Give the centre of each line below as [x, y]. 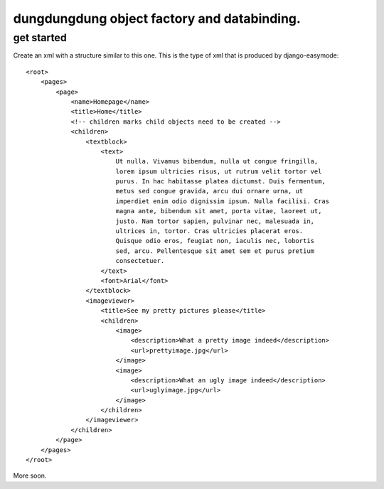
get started [40, 38]
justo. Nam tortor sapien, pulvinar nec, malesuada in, [215, 221]
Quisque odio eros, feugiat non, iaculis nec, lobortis [215, 241]
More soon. [30, 475]
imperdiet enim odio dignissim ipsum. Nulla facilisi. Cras [223, 201]
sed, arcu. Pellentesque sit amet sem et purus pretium [215, 251]
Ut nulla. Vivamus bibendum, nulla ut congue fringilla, [217, 161]
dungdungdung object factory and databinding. [157, 18]
